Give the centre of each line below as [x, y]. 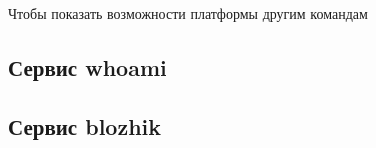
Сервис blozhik [85, 125]
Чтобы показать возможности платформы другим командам [188, 13]
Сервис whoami [87, 66]
